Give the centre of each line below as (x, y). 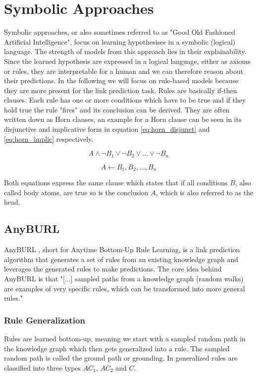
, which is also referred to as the (205, 192)
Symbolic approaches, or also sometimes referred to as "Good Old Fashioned (120, 32)
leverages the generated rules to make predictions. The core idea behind (113, 269)
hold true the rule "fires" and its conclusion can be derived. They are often (117, 109)
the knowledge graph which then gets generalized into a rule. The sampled (117, 348)
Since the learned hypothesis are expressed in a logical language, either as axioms (127, 61)
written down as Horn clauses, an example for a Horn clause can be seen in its (123, 119)
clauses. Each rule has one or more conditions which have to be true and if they (125, 100)
